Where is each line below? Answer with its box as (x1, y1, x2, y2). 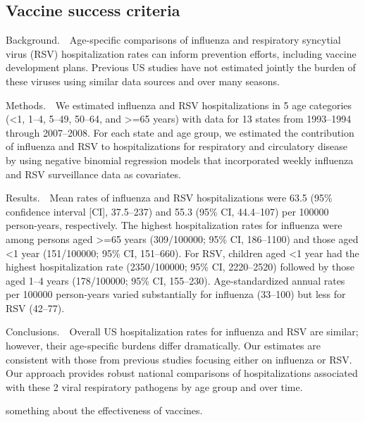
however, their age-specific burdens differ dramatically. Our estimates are (6, 338, 321, 353)
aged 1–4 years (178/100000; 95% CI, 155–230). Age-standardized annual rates (6, 273, 345, 287)
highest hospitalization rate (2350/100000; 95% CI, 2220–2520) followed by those (6, 259, 354, 274)
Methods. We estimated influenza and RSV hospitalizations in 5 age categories (6, 97, 352, 112)
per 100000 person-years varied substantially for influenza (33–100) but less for (6, 287, 346, 302)
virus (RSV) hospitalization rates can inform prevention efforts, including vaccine (6, 46, 357, 61)
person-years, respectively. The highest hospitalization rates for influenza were (6, 218, 342, 232)
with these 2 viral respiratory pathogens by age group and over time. (6, 379, 303, 394)
